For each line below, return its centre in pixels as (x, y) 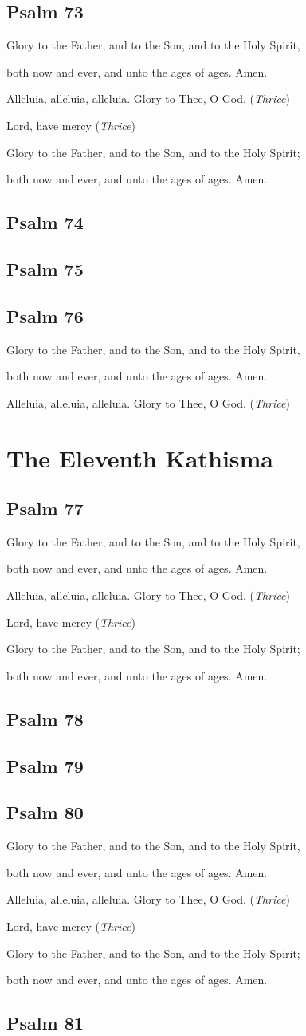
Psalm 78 (45, 718)
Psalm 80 (45, 812)
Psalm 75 (45, 268)
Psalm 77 (45, 508)
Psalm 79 (45, 765)
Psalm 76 (45, 315)
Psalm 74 (45, 222)
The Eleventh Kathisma (140, 457)
